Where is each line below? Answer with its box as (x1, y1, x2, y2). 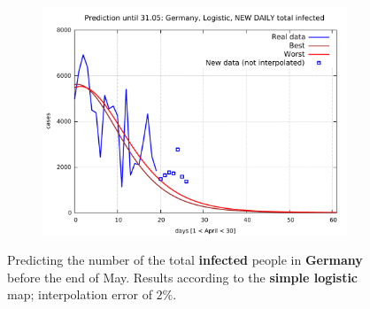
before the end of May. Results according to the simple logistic (7, 267, 358, 286)
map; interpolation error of (7, 285, 152, 304)
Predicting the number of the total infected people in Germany (7, 251, 363, 269)
